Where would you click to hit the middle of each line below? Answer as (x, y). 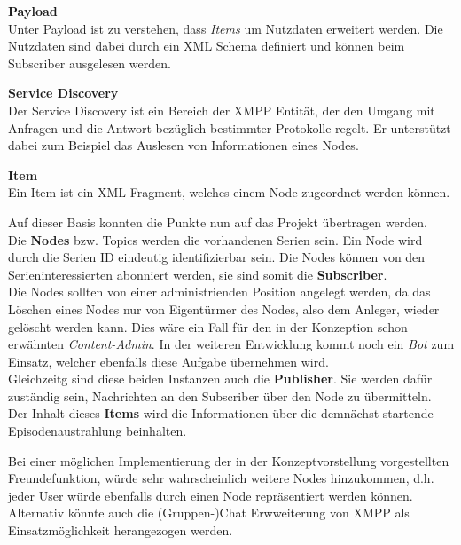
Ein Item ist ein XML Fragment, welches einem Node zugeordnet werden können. (229, 192)
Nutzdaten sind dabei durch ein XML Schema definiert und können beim (207, 46)
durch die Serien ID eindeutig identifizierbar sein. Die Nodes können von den (217, 257)
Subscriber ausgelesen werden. (90, 63)
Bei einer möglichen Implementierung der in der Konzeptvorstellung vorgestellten (229, 460)
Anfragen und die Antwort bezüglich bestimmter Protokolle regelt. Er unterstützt (230, 127)
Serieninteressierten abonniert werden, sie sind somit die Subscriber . (198, 274)
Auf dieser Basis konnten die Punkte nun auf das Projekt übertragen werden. (218, 221)
